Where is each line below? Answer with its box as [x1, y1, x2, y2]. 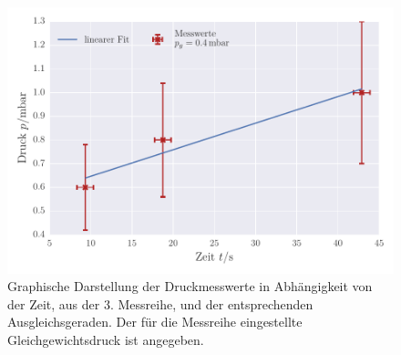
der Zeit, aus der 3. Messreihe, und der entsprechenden [7, 294, 314, 313]
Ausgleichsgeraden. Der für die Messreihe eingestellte [7, 312, 303, 331]
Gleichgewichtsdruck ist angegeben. [7, 329, 204, 349]
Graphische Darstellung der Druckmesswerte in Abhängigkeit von [7, 277, 373, 296]
